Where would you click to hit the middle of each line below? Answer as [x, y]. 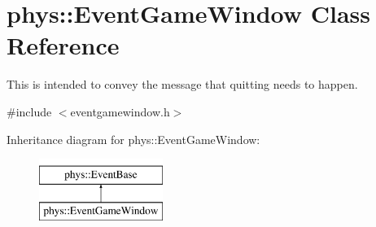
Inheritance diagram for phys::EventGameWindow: [133, 139]
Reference [63, 45]
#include [29, 111]
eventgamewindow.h [120, 111]
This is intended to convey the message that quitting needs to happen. [182, 84]
